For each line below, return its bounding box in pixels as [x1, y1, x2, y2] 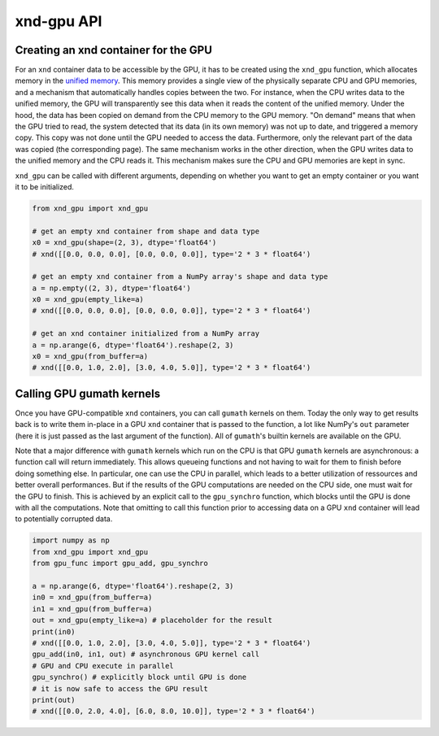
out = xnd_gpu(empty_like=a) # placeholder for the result [32, 616, 272, 625]
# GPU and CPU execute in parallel [32, 661, 174, 670]
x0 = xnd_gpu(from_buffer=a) [32, 352, 149, 361]
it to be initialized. [15, 181, 75, 191]
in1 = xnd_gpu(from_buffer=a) [32, 604, 153, 613]
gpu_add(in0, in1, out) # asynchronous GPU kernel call [32, 650, 260, 659]
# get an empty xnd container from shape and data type [32, 226, 260, 236]
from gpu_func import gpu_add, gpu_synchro [32, 559, 209, 568]
